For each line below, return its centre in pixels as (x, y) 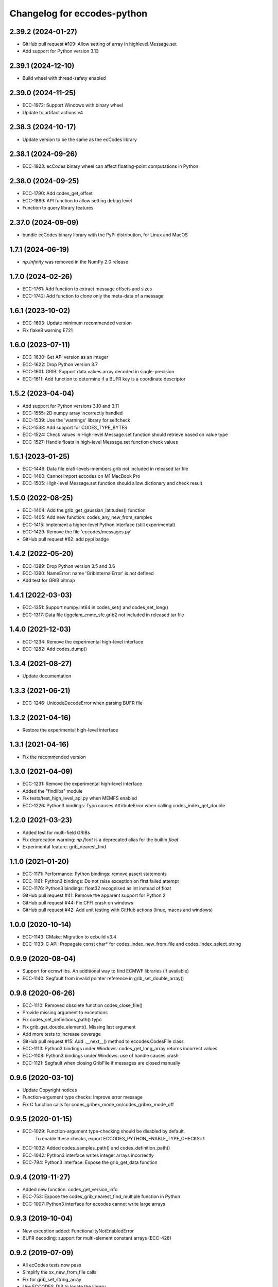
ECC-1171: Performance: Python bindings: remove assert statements (94, 874)
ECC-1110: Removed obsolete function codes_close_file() (82, 1005)
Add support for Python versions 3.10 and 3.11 (71, 406)
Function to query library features (58, 208)
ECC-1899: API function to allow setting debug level (77, 200)
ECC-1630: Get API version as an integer (65, 357)
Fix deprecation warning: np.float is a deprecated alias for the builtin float (100, 840)
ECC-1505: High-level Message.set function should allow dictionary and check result (112, 483)
